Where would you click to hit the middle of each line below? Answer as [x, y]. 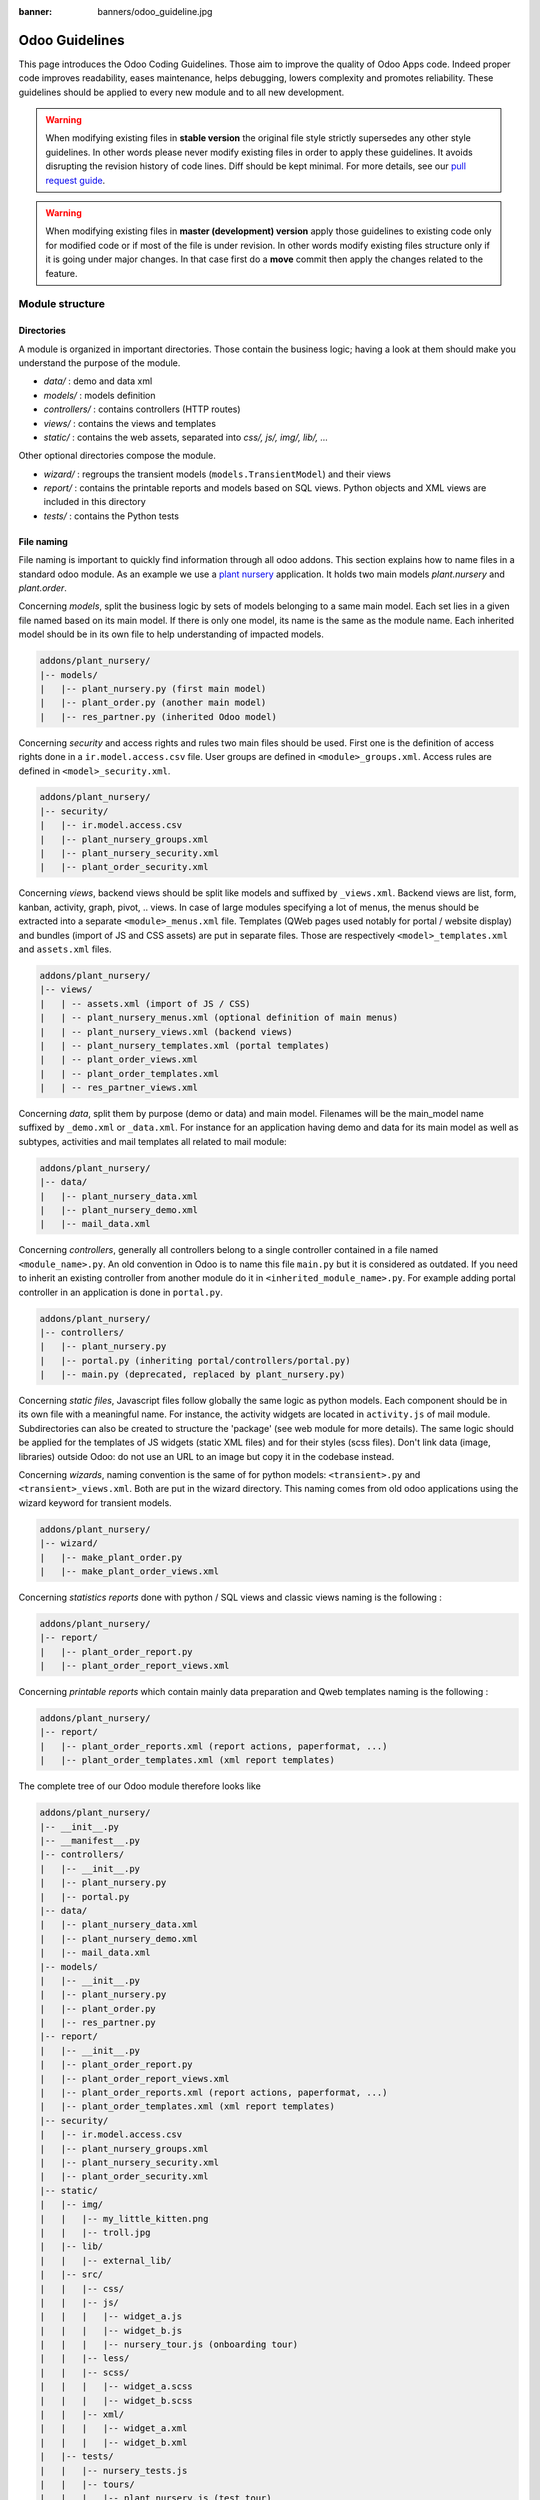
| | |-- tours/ [87, 2484]
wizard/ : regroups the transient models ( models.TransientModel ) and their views [217, 474]
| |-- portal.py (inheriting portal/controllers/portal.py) [195, 1360]
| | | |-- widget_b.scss [116, 2400]
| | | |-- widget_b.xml [113, 2442]
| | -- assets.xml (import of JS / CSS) [145, 1003]
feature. [62, 273]
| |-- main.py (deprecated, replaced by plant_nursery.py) [192, 1374]
